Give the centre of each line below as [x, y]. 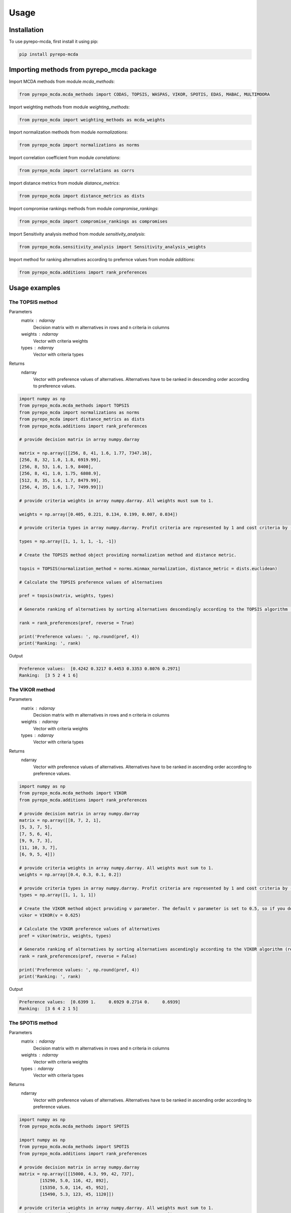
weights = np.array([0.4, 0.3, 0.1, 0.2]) [70, 875]
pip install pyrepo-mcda [49, 54]
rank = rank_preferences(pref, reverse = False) [78, 956]
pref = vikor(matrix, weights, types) [65, 936]
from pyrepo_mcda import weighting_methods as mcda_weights [92, 120]
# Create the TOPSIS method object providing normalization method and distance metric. [128, 555]
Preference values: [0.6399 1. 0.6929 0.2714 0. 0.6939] [100, 1002]
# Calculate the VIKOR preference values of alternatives [89, 929]
